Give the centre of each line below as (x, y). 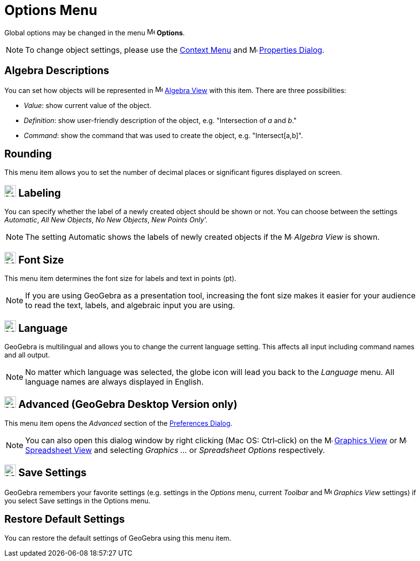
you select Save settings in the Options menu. (78, 500)
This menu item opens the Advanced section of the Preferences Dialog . (118, 423)
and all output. (27, 355)
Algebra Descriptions (57, 71)
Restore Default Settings (65, 519)
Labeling (39, 193)
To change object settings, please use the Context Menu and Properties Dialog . (175, 50)
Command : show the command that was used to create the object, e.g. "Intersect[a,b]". (163, 135)
